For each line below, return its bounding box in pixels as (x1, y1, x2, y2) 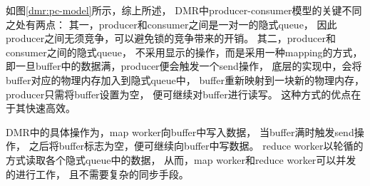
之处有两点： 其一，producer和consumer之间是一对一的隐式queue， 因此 (6, 16, 337, 31)
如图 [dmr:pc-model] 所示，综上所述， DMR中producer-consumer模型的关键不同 (6, 3, 362, 17)
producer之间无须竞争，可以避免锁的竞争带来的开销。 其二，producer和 (6, 31, 336, 46)
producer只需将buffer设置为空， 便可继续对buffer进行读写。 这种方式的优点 (6, 86, 351, 101)
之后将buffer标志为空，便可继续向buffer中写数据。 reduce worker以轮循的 (29, 138, 364, 153)
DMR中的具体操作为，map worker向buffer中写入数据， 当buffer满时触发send (6, 124, 354, 139)
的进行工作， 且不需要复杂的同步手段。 (6, 166, 189, 181)
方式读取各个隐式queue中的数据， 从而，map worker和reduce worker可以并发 (6, 152, 356, 167)
